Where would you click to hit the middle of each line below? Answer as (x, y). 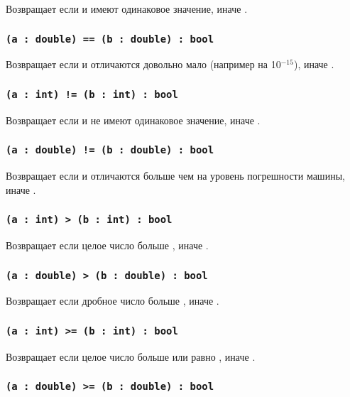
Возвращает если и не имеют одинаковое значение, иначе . (133, 120)
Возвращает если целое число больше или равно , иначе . (131, 356)
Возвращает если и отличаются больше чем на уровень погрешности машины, (175, 176)
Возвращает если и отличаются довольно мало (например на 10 (143, 64)
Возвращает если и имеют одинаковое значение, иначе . (127, 9)
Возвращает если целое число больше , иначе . (107, 245)
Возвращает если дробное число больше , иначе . (113, 301)
